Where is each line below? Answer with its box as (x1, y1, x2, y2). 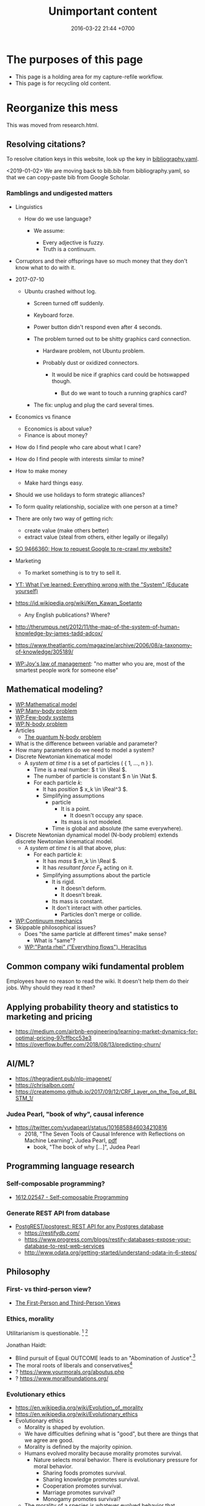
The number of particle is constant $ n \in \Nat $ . (33, 772, 157, 779)
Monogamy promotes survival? (42, 1496, 121, 1503)
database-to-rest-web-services (24, 1243, 105, 1250)
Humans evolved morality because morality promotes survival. (24, 1449, 182, 1457)
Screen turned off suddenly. (33, 299, 105, 306)
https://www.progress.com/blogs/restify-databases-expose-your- (24, 1236, 192, 1243)
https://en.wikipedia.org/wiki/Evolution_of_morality (15, 1404, 143, 1411)
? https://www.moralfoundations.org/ (15, 1375, 109, 1383)
